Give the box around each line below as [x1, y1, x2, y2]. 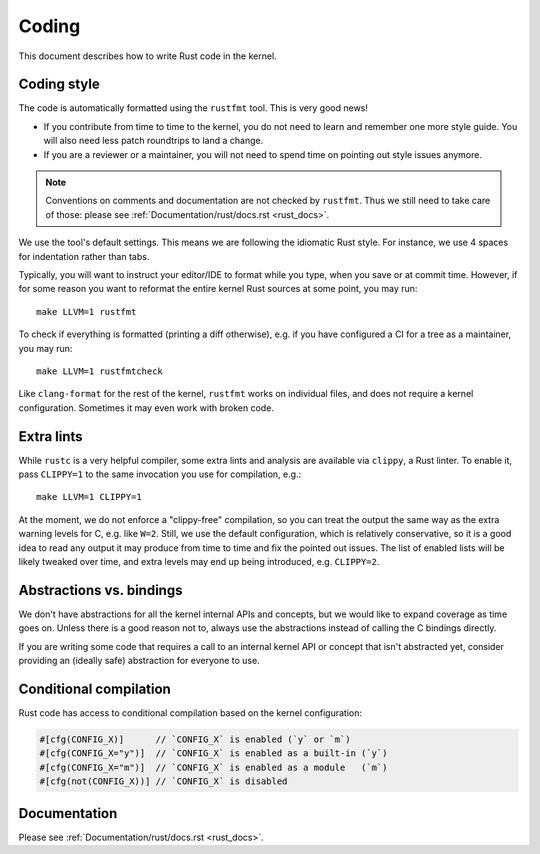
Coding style [18, 76, 100, 93]
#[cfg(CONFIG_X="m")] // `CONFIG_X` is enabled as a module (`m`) [39, 761, 388, 773]
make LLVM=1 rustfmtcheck [36, 365, 164, 377]
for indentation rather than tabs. [18, 250, 150, 262]
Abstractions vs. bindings [18, 581, 183, 599]
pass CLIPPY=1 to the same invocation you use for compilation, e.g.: [18, 468, 302, 480]
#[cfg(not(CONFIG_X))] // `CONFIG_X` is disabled [39, 776, 288, 787]
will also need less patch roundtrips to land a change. [43, 135, 264, 147]
